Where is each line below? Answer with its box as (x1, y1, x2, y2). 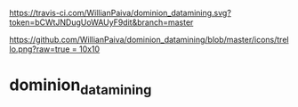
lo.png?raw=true (9, 44, 70, 54)
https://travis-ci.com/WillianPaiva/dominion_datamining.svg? (9, 8, 231, 18)
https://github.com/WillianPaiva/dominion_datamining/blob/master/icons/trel (9, 35, 289, 45)
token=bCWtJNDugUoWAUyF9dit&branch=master (9, 17, 194, 28)
